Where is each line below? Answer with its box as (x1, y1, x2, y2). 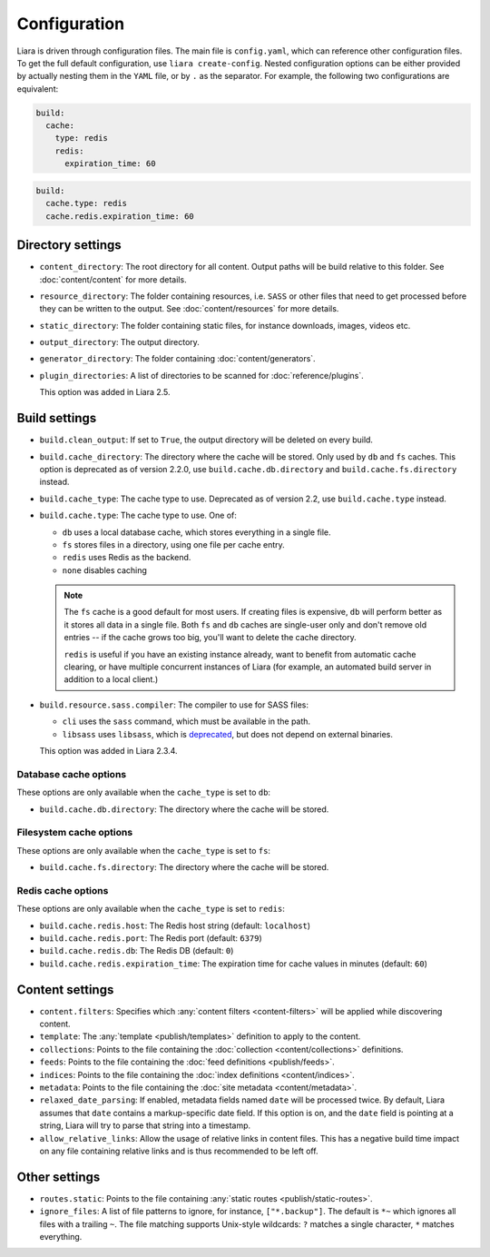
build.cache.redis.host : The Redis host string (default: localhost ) (39, 920, 311, 931)
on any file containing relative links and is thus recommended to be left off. (39, 1145, 318, 1156)
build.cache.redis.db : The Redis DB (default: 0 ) (39, 945, 234, 956)
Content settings (16, 982, 114, 997)
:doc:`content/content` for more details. (39, 273, 187, 285)
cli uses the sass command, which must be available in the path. (62, 716, 311, 727)
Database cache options (16, 767, 127, 780)
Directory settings (16, 237, 122, 253)
